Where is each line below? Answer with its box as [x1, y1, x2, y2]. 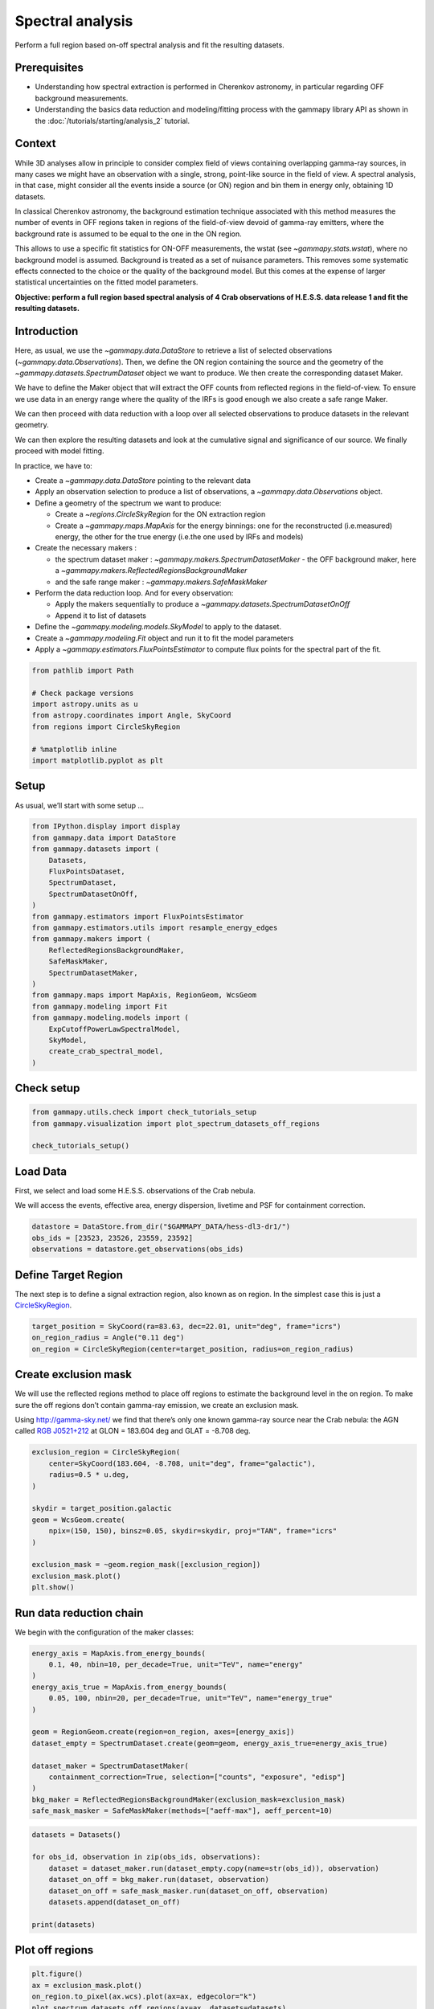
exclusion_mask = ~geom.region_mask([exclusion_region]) [31, 1560, 261, 1569]
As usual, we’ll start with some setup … [14, 800, 145, 810]
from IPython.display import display [31, 822, 181, 831]
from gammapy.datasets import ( [31, 845, 160, 853]
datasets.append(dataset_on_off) [48, 1897, 181, 1906]
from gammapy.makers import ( [31, 935, 151, 943]
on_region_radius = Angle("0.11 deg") [31, 1333, 185, 1342]
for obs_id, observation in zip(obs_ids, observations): [31, 1852, 261, 1862]
